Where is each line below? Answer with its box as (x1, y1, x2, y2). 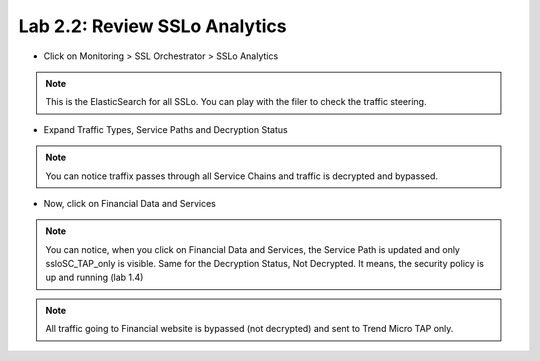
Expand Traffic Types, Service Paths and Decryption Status (43, 123, 289, 135)
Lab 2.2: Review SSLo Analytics (18, 15, 287, 37)
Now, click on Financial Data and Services (43, 197, 217, 209)
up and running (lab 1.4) (45, 271, 144, 284)
